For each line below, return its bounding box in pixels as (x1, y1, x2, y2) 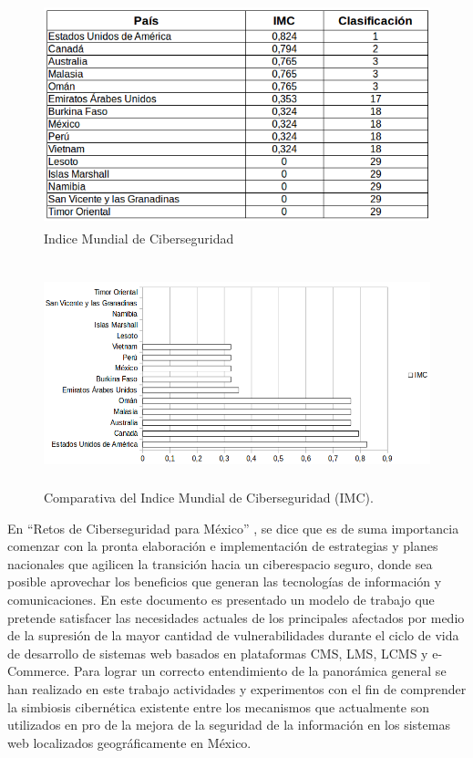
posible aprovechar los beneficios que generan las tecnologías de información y (7, 572, 442, 591)
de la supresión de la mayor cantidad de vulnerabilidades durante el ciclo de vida (7, 626, 459, 645)
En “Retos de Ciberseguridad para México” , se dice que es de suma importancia (7, 518, 459, 537)
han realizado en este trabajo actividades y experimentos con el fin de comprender (7, 680, 467, 699)
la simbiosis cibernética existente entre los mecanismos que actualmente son (7, 697, 429, 716)
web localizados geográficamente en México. (7, 732, 252, 752)
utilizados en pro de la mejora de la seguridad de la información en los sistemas (7, 715, 450, 734)
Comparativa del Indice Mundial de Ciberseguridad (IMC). (44, 488, 374, 507)
